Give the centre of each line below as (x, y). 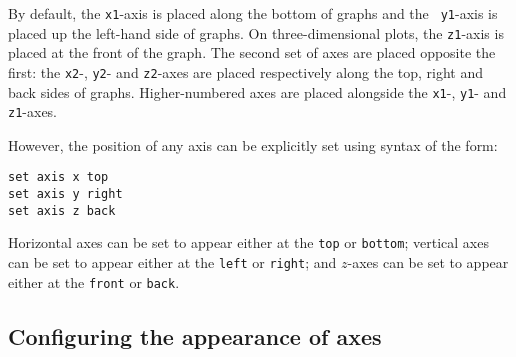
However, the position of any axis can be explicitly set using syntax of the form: (253, 144)
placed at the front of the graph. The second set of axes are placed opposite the (252, 52)
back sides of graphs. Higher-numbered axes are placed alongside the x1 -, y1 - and (257, 91)
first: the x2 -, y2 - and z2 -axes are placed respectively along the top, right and (246, 71)
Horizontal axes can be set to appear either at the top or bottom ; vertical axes (248, 242)
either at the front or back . (94, 281)
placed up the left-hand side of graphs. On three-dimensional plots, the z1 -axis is (256, 32)
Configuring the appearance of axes (195, 335)
